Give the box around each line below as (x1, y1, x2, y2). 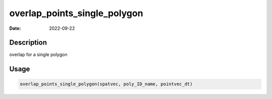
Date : (9, 25, 21, 31)
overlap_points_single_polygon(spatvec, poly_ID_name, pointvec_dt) (20, 81, 193, 87)
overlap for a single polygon (9, 52, 67, 58)
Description (9, 38, 47, 47)
